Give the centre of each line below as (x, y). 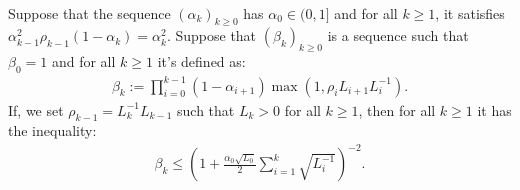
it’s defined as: (201, 61)
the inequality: (52, 130)
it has (494, 109)
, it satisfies (470, 12)
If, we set (36, 109)
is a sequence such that (398, 35)
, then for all (397, 109)
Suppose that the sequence (89, 12)
